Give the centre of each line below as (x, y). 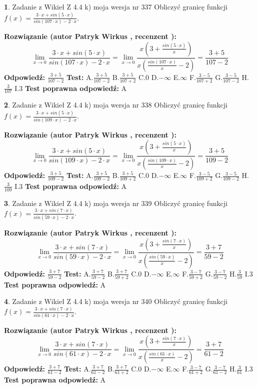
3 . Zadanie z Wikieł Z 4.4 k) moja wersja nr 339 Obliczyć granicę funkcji (116, 203)
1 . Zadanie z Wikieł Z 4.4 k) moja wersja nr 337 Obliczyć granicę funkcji (116, 6)
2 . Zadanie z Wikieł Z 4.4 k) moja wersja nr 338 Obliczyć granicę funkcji (116, 105)
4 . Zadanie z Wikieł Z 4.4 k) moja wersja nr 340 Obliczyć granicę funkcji (116, 301)
